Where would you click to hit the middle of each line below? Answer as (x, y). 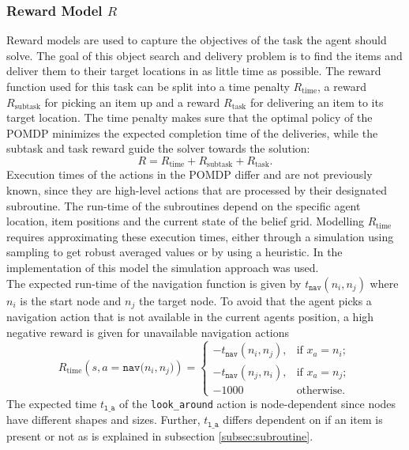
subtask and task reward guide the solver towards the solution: (158, 148)
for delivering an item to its (317, 102)
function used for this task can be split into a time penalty (148, 86)
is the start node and (71, 300)
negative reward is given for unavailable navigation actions (148, 332)
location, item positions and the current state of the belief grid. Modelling (186, 221)
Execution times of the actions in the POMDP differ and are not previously (189, 174)
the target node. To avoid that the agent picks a (255, 300)
